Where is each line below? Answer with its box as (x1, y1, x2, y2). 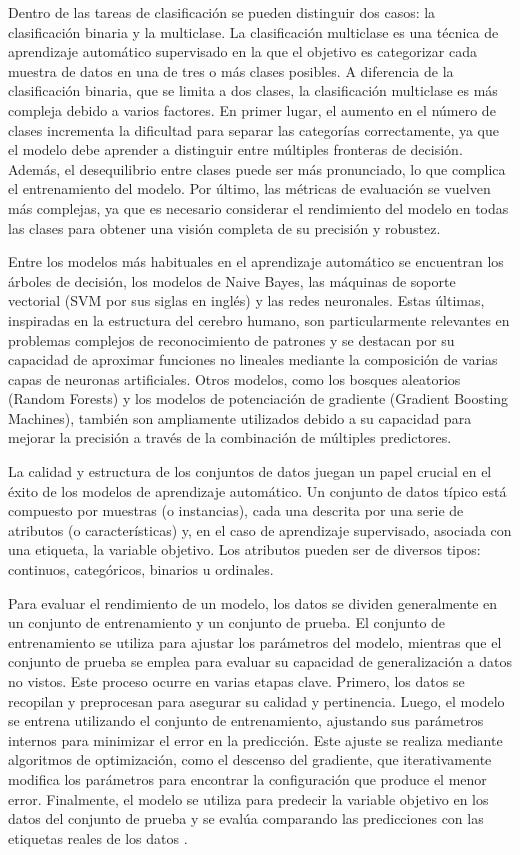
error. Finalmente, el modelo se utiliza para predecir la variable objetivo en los (8, 788, 489, 809)
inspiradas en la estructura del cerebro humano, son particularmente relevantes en (8, 309, 510, 330)
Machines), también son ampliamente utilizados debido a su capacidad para (8, 407, 472, 428)
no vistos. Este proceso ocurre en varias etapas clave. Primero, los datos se (8, 671, 465, 691)
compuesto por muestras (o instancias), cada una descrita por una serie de (8, 500, 464, 521)
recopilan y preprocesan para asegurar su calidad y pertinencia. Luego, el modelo (8, 690, 505, 711)
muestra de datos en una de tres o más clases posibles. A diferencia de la (8, 60, 454, 81)
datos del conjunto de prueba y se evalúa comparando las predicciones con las (8, 808, 484, 829)
